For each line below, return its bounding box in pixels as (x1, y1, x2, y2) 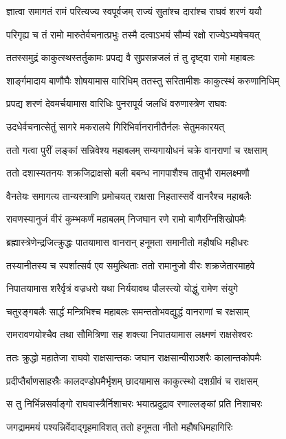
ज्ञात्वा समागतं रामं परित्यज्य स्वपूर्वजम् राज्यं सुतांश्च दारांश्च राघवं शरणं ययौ (6, 4, 262, 18)
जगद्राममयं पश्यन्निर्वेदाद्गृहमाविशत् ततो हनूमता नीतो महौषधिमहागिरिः (6, 419, 233, 434)
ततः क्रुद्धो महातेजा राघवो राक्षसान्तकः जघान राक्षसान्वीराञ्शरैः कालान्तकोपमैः (6, 350, 262, 364)
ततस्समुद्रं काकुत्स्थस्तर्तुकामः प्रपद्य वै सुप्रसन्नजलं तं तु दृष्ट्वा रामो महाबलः (6, 50, 255, 65)
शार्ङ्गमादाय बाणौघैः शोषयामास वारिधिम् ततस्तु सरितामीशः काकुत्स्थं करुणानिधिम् (6, 73, 280, 87)
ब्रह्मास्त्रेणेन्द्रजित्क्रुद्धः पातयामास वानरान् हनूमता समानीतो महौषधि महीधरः (6, 234, 249, 249)
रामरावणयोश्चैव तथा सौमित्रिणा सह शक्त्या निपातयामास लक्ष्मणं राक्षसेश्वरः (6, 327, 253, 341)
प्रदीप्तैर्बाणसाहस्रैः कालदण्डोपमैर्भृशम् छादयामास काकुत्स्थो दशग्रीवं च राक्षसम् (6, 373, 258, 387)
